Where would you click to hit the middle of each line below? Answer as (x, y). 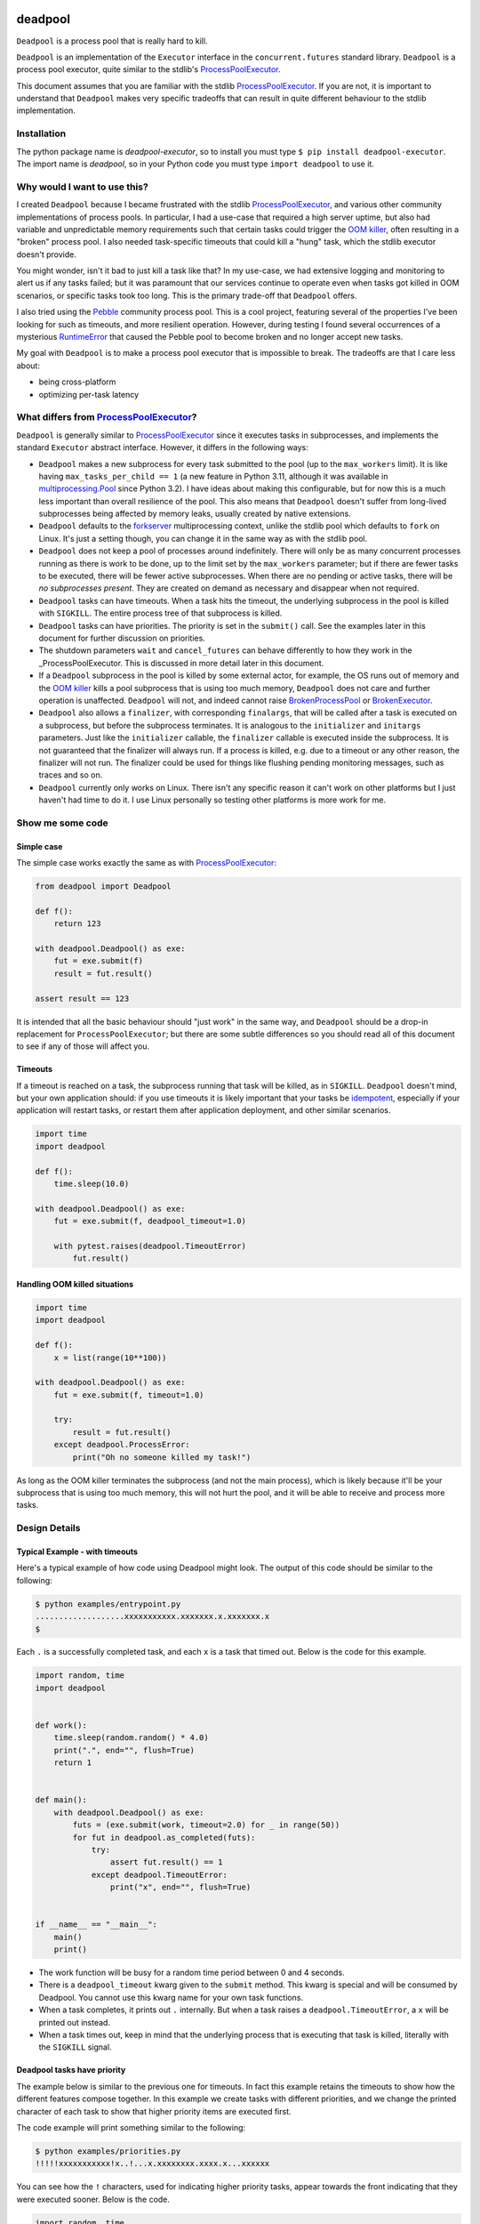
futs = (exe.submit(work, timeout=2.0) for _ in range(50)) (206, 1825)
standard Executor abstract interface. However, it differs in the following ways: (162, 447)
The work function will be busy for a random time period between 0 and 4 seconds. (192, 1973)
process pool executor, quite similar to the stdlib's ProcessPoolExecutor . (148, 69)
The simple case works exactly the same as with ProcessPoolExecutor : (147, 863)
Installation (41, 133)
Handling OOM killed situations (75, 1284)
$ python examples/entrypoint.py (108, 1604)
